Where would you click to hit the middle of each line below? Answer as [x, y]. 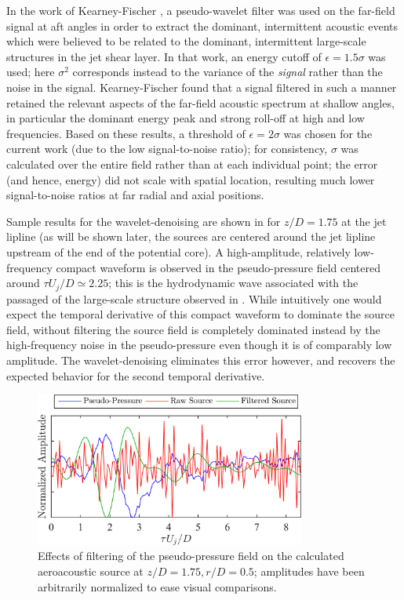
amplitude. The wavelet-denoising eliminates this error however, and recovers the [201, 360]
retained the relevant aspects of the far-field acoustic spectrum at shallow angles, [200, 102]
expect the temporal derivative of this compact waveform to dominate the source [200, 314]
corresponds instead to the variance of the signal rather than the [227, 72]
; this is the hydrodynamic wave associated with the [233, 283]
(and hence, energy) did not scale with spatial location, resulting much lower [191, 179]
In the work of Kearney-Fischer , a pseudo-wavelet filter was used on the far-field [201, 10]
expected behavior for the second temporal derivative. [136, 375]
